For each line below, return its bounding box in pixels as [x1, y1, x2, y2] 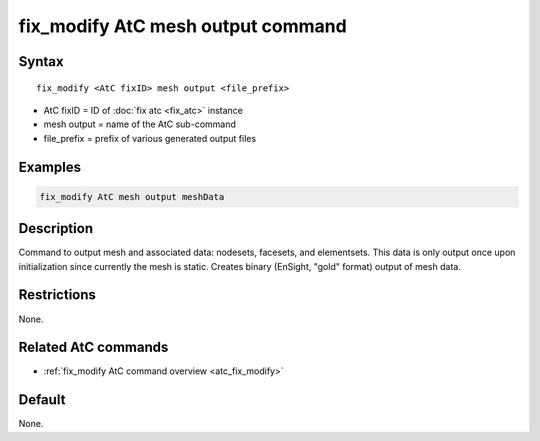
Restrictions [18, 286, 97, 304]
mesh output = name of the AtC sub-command [43, 118, 237, 130]
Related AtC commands [18, 339, 169, 356]
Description [18, 220, 94, 237]
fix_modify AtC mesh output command [18, 15, 347, 37]
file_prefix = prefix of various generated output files [43, 132, 257, 144]
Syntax [18, 53, 64, 70]
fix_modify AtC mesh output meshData [39, 191, 225, 202]
